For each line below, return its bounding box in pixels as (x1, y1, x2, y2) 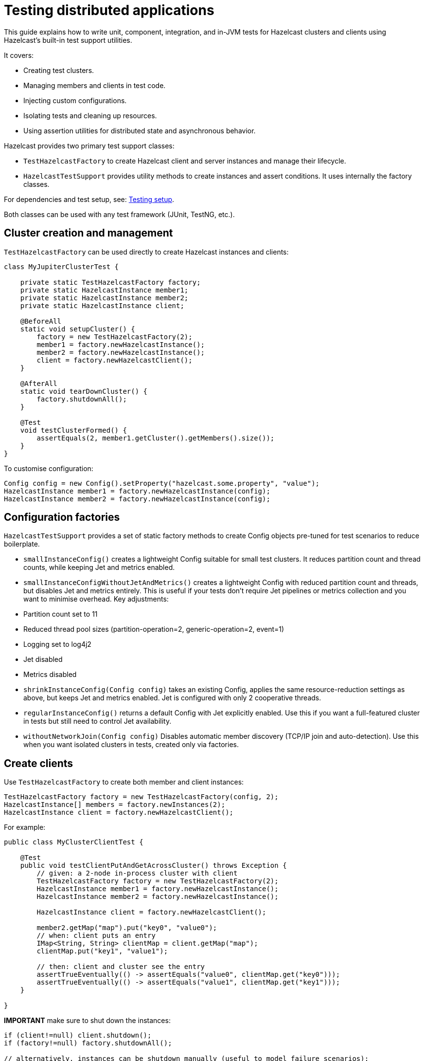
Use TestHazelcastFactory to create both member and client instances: (4, 778, 244, 787)
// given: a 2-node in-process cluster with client (36, 869, 238, 878)
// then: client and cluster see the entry (36, 963, 205, 971)
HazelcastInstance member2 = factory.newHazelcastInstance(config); (4, 494, 270, 503)
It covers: (4, 51, 34, 59)
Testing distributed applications (4, 2, 214, 18)
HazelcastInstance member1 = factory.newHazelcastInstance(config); (4, 487, 270, 495)
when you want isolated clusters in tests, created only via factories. (23, 740, 239, 749)
